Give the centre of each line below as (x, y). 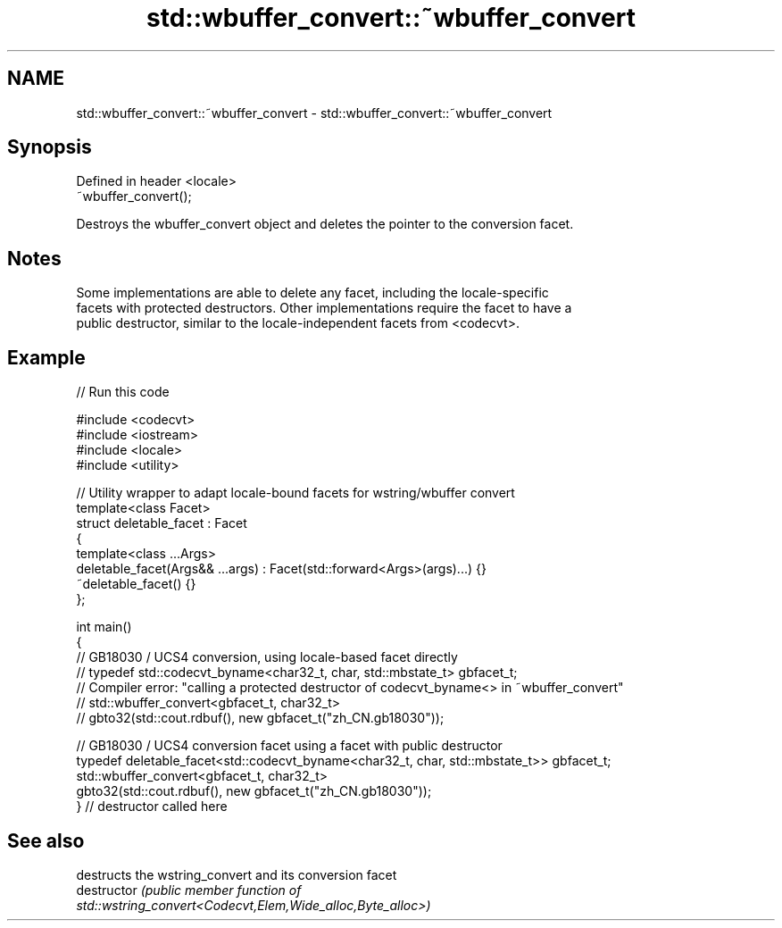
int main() (104, 627)
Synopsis (50, 147)
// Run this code (123, 392)
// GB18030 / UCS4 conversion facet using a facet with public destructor (289, 746)
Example (46, 357)
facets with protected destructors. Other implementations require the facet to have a (324, 308)
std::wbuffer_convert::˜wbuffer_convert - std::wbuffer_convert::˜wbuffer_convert (314, 113)
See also (46, 840)
